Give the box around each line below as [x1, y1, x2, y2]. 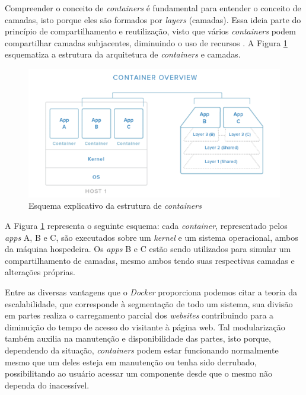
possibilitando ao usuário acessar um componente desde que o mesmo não [5, 367, 272, 380]
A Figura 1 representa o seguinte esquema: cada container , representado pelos [5, 219, 288, 232]
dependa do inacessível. [5, 378, 90, 391]
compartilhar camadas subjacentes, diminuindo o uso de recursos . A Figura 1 [5, 36, 288, 49]
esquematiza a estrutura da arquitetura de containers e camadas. [5, 48, 241, 60]
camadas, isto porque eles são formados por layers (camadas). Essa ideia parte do [5, 13, 301, 26]
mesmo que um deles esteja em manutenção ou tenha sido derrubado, [5, 355, 257, 368]
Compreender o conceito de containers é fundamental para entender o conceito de [5, 2, 301, 14]
